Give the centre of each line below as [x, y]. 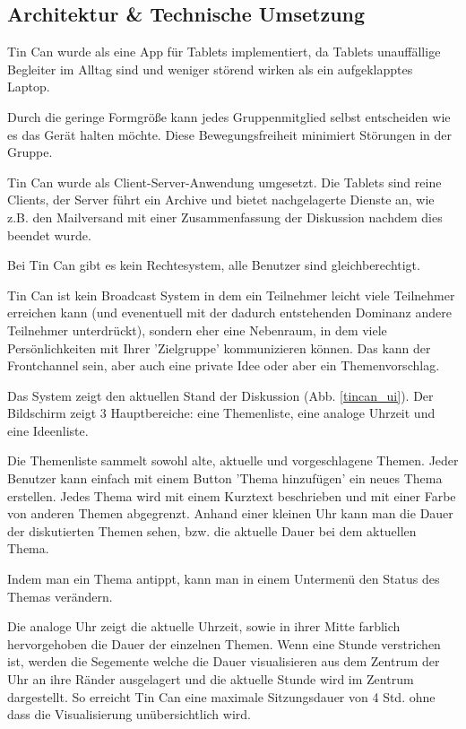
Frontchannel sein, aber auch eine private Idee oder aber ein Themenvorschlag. [224, 365]
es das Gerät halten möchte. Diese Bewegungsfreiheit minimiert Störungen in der [230, 134]
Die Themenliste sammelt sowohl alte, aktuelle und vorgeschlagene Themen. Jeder [233, 460]
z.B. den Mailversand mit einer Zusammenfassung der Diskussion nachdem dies [225, 217]
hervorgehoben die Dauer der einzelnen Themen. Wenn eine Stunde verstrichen [224, 643]
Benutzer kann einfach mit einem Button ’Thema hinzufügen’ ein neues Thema [225, 478]
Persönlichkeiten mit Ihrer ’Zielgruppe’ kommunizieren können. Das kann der [219, 347]
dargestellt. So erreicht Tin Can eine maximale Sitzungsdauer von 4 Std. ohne [221, 696]
